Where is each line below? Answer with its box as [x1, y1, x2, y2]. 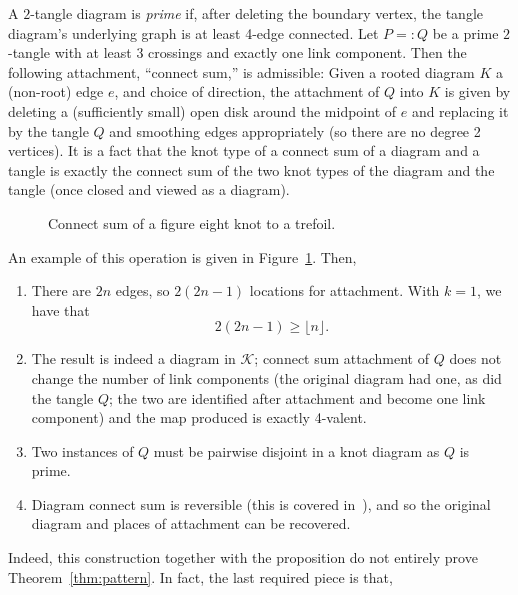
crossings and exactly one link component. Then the [148, 42, 467, 63]
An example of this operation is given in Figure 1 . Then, [8, 246, 357, 267]
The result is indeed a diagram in [31, 348, 236, 369]
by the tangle [8, 120, 89, 141]
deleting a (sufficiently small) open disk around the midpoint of [8, 100, 397, 121]
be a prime [432, 22, 499, 43]
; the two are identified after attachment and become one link [108, 387, 486, 408]
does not [449, 348, 502, 369]
